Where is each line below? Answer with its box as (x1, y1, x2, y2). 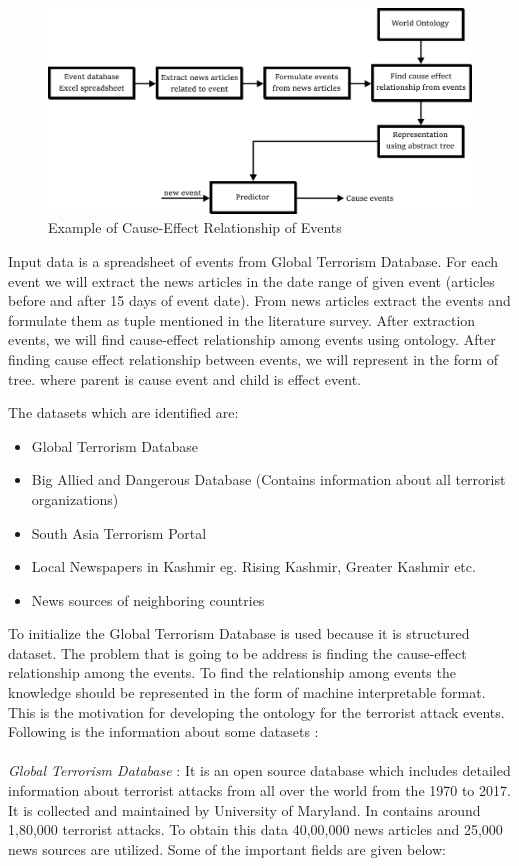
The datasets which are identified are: (8, 402, 239, 423)
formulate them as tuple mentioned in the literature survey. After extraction (8, 309, 476, 330)
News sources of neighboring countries (31, 589, 265, 610)
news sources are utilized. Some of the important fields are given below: (8, 838, 446, 859)
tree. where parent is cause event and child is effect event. (8, 368, 361, 389)
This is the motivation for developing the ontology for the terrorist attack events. (8, 701, 505, 722)
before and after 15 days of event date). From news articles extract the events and (8, 290, 511, 311)
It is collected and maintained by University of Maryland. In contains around (8, 799, 481, 820)
